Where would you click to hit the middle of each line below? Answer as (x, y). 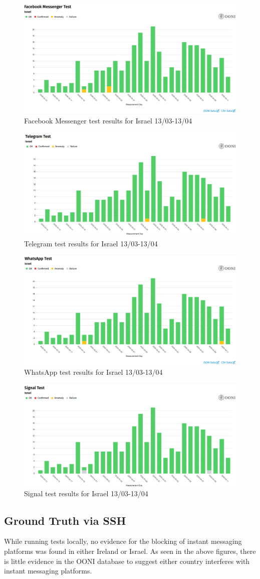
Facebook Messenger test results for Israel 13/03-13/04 (108, 120)
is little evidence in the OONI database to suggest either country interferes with (127, 561)
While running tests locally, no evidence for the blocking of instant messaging (123, 541)
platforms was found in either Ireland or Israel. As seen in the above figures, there (130, 551)
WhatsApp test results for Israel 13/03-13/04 (93, 372)
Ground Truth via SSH (65, 520)
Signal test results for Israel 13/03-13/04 (86, 493)
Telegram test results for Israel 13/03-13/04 (91, 244)
